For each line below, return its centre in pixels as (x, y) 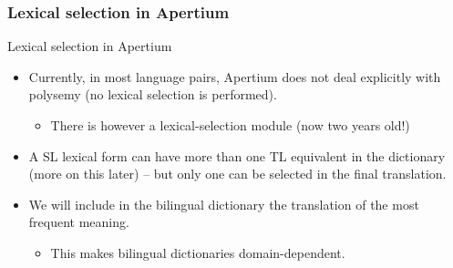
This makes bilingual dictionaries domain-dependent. (198, 252)
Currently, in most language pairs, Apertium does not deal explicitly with (235, 76)
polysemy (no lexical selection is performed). (153, 94)
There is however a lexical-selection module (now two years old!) (230, 125)
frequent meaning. (79, 222)
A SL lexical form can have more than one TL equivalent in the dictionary (237, 155)
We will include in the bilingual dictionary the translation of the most (224, 204)
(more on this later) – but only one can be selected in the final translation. (237, 174)
